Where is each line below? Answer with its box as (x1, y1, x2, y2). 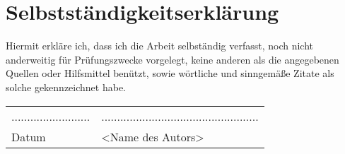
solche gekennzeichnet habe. (6, 79, 127, 94)
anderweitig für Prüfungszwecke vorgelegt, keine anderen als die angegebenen (6, 52, 339, 66)
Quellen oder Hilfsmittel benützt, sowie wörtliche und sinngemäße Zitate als (6, 66, 334, 81)
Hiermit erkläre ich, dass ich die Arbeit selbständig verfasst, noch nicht (6, 38, 314, 53)
